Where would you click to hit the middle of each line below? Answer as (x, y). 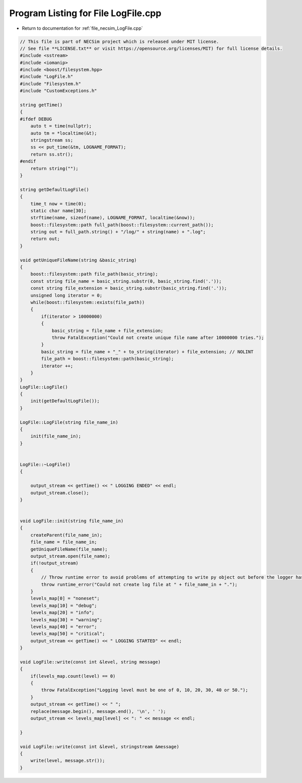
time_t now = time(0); (58, 204)
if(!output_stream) (55, 563)
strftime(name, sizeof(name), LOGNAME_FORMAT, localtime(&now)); (113, 218)
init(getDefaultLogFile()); (65, 401)
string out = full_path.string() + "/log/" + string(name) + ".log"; (118, 232)
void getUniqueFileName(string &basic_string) (78, 260)
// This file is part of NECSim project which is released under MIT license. (119, 41)
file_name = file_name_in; (64, 542)
